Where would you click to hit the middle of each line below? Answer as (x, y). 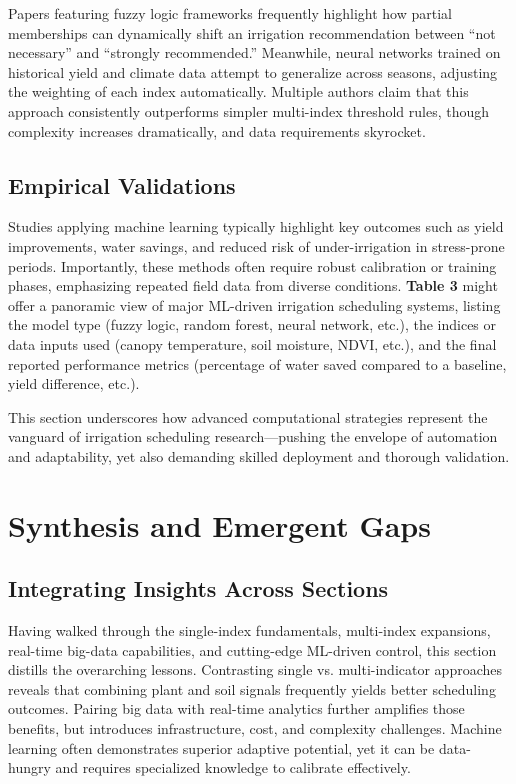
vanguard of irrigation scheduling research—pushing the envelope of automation (253, 436)
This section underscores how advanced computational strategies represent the (248, 416)
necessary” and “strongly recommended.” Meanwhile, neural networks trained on (254, 52)
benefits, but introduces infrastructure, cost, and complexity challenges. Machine (255, 728)
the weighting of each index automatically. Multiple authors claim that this (238, 91)
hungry (29, 767)
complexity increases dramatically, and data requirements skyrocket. (217, 130)
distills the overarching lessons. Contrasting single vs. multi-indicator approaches (255, 669)
